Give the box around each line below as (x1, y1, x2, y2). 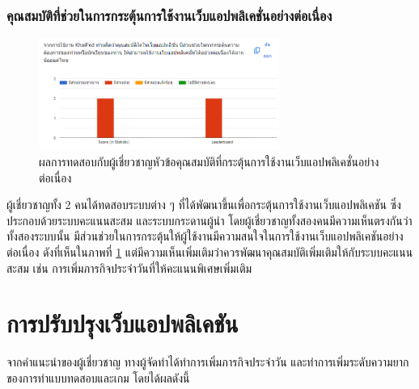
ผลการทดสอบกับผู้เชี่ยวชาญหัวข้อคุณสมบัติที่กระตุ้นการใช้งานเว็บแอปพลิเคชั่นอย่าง (39, 153, 379, 169)
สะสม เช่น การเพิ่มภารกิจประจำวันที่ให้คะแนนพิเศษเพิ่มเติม (6, 259, 252, 276)
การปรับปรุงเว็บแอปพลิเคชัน (6, 307, 239, 340)
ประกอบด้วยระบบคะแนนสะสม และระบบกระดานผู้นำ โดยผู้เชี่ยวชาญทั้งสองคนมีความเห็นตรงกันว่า (6, 211, 413, 228)
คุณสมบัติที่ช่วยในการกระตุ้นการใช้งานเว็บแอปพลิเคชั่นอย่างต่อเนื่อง (6, 5, 332, 25)
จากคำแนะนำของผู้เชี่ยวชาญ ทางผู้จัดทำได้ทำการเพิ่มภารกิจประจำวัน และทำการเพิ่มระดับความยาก (6, 353, 409, 370)
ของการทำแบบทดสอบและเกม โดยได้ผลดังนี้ (6, 369, 190, 386)
